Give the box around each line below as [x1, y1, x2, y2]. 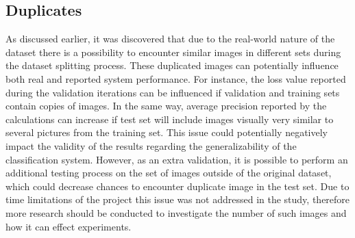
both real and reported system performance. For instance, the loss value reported [5, 71, 346, 85]
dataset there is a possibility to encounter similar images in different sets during [5, 44, 341, 59]
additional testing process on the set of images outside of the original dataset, [5, 166, 332, 180]
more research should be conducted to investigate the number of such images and [5, 205, 347, 220]
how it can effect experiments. [5, 219, 132, 233]
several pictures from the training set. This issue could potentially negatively [5, 125, 328, 140]
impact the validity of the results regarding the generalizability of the [5, 138, 297, 153]
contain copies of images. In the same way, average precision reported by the [5, 98, 327, 113]
